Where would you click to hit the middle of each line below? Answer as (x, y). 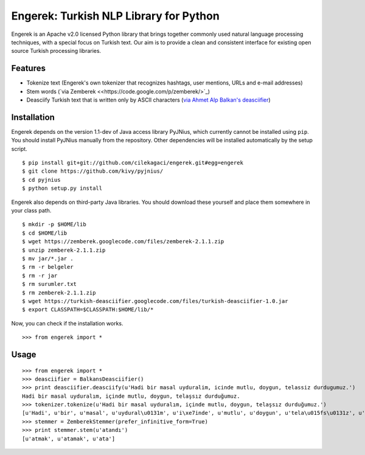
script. (19, 148)
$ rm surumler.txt (50, 284)
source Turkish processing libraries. (56, 51)
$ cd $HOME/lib (45, 233)
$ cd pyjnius (41, 180)
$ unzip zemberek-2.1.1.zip (64, 250)
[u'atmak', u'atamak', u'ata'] (69, 439)
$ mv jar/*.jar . (48, 259)
